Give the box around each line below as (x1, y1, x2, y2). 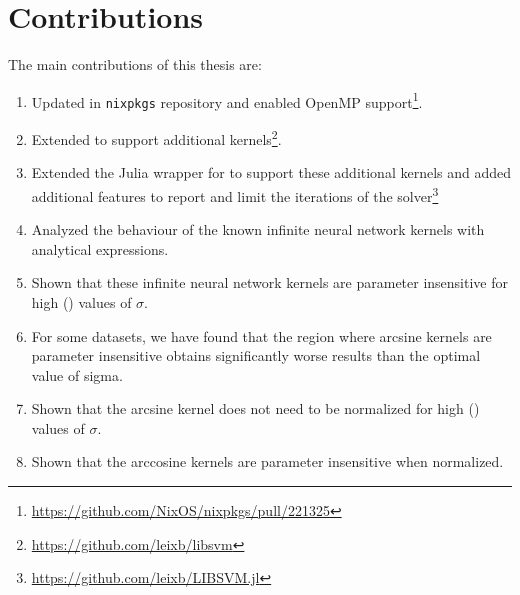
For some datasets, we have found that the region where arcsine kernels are (31, 325, 492, 346)
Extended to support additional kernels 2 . (31, 126, 282, 149)
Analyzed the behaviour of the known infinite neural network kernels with (31, 219, 485, 240)
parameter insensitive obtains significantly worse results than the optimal (31, 345, 481, 366)
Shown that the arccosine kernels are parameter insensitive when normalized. (31, 451, 504, 472)
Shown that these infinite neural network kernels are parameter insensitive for (31, 272, 508, 293)
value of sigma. (31, 364, 123, 385)
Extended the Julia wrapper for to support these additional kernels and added (31, 162, 512, 183)
